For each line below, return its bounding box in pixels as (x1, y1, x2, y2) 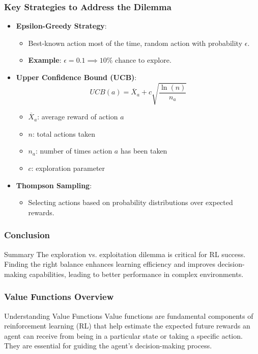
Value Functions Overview (4, 290, 114, 303)
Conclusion (4, 229, 50, 241)
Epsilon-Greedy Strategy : (16, 20, 107, 31)
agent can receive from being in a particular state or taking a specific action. (4, 330, 243, 341)
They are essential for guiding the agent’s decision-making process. (4, 340, 212, 351)
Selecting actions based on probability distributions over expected (28, 197, 233, 208)
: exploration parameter (31, 162, 105, 173)
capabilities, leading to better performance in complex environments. (29, 268, 244, 279)
